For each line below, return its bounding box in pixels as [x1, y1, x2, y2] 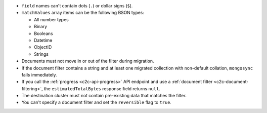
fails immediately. [21, 72, 57, 77]
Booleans [34, 30, 53, 37]
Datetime [34, 37, 52, 43]
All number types [34, 16, 69, 22]
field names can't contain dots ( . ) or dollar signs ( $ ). [21, 3, 133, 8]
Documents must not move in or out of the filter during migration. [21, 58, 154, 64]
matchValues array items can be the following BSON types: [21, 10, 144, 16]
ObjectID [34, 44, 52, 50]
